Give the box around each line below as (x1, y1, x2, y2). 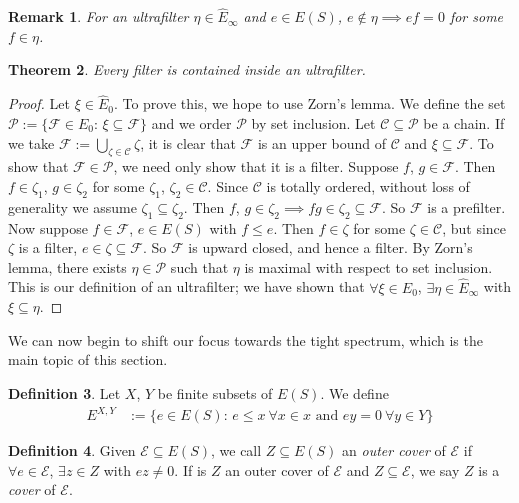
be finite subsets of (157, 382, 273, 403)
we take (8, 132, 55, 153)
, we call (210, 440, 262, 461)
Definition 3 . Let (8, 382, 121, 403)
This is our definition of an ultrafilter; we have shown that (8, 276, 365, 297)
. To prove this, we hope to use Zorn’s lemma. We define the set (113, 93, 506, 114)
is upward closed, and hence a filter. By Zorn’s (188, 237, 473, 258)
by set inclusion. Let (251, 113, 376, 134)
